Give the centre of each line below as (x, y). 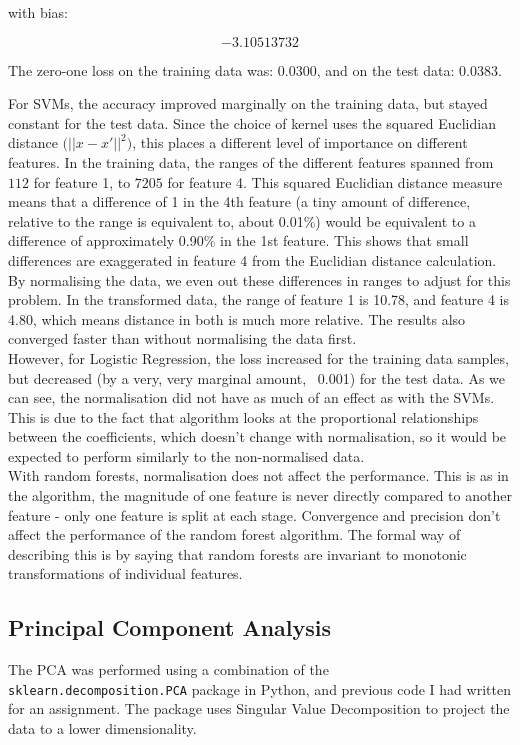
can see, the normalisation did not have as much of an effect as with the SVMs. (251, 397)
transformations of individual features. (125, 573)
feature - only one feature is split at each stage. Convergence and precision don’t (254, 514)
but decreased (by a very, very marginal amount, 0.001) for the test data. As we (257, 377)
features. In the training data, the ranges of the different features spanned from (251, 161)
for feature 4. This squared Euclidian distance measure (335, 181)
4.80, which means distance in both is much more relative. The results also (237, 318)
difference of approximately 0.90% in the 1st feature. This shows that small (238, 240)
